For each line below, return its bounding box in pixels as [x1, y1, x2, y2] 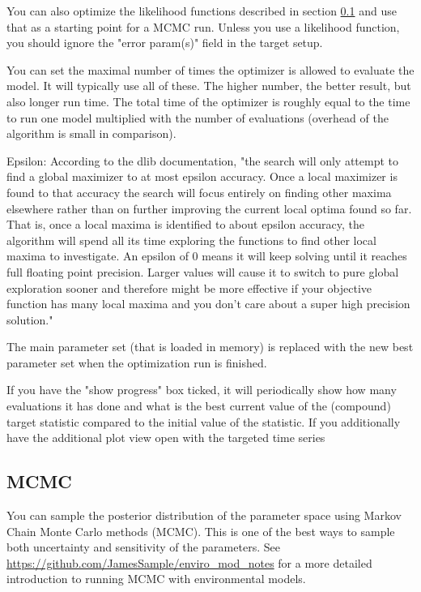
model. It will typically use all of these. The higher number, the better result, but [6, 77, 411, 94]
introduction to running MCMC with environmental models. [6, 570, 306, 587]
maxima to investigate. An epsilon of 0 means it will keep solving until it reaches [6, 247, 407, 264]
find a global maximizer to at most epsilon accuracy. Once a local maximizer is [6, 168, 398, 185]
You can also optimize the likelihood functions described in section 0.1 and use [6, 2, 397, 19]
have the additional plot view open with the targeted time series [6, 429, 325, 446]
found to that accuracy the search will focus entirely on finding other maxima [6, 183, 392, 200]
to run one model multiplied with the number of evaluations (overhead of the [6, 109, 389, 126]
